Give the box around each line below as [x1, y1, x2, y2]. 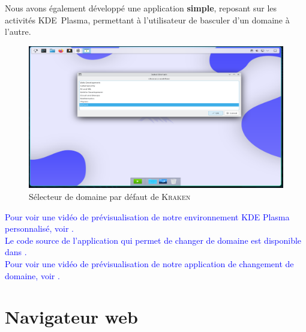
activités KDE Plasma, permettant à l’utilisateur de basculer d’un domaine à [5, 13, 290, 26]
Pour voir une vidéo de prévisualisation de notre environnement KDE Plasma [5, 210, 290, 223]
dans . [5, 246, 27, 258]
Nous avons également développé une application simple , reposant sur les [5, 2, 277, 14]
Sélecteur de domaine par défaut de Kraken [29, 190, 191, 203]
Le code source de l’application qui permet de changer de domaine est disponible [5, 234, 302, 246]
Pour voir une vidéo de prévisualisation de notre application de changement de [5, 258, 294, 270]
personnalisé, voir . [5, 222, 74, 235]
